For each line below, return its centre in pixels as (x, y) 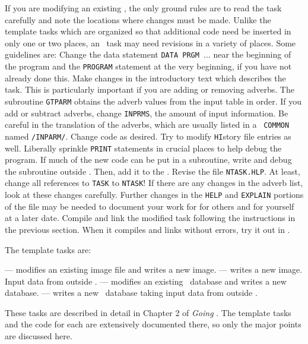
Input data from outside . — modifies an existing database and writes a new (146, 281)
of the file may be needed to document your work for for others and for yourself (150, 206)
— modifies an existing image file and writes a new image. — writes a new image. (154, 269)
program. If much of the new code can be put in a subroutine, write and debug (148, 160)
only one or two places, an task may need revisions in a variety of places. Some (150, 42)
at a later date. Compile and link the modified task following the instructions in (150, 218)
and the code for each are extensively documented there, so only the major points (153, 324)
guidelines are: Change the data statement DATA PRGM (102, 54)
